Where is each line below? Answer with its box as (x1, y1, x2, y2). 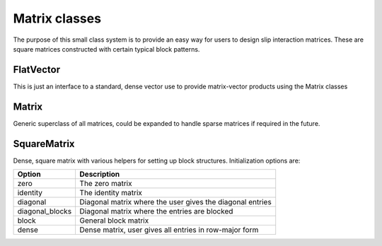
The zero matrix (79, 179, 132, 189)
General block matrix (79, 216, 149, 225)
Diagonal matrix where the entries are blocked (79, 206, 233, 216)
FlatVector (13, 64, 60, 76)
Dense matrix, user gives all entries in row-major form (79, 225, 259, 235)
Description (79, 170, 120, 180)
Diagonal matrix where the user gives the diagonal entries (79, 197, 272, 207)
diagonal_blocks (17, 206, 72, 216)
